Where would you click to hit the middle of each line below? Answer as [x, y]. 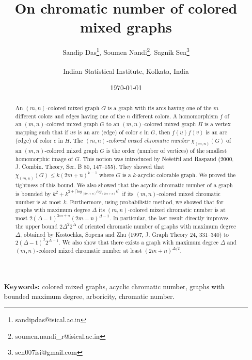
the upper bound [37, 226]
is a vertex [217, 124]
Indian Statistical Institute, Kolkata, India [126, 71]
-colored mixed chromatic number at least [89, 251]
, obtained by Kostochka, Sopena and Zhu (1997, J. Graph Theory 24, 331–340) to [124, 234]
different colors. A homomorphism [175, 116]
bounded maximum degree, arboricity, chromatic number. [89, 296]
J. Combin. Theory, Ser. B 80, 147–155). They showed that [90, 167]
